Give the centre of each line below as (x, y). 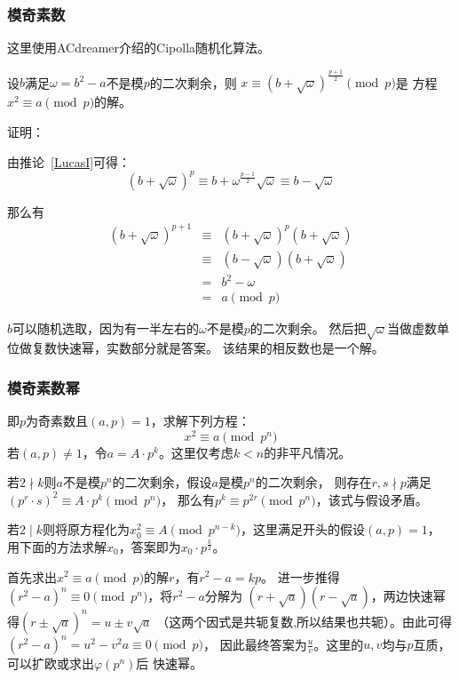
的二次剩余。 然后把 (308, 328)
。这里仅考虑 (196, 452)
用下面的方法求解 (57, 546)
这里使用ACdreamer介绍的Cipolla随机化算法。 (139, 48)
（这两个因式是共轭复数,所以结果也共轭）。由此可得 (305, 621)
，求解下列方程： (200, 420)
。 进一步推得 (300, 576)
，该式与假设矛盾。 (372, 499)
